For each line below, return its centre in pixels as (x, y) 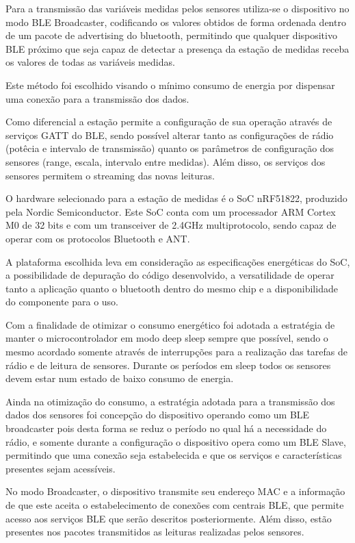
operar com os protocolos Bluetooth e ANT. (98, 238)
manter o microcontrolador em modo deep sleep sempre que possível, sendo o (167, 338)
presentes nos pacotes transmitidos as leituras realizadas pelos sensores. (155, 532)
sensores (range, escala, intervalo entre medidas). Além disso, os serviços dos (166, 161)
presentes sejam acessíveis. (61, 468)
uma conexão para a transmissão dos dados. (97, 98)
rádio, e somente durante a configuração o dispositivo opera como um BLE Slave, (176, 441)
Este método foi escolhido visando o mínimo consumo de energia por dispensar (170, 85)
